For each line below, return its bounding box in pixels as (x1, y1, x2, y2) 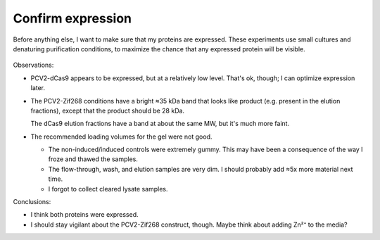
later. (30, 84, 46, 92)
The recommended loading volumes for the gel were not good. (30, 132, 213, 141)
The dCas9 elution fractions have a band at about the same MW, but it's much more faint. (30, 120, 290, 128)
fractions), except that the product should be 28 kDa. (30, 106, 185, 115)
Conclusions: (13, 198, 51, 206)
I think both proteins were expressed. (30, 210, 139, 219)
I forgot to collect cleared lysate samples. (48, 184, 168, 193)
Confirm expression (13, 11, 132, 26)
